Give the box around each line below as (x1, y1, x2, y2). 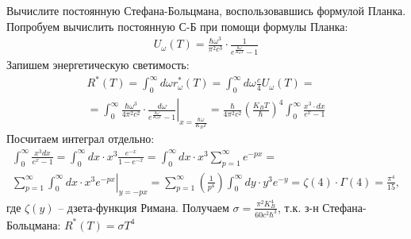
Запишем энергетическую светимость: (6, 56, 190, 73)
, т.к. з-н (278, 199, 319, 215)
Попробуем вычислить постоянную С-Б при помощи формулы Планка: (6, 17, 348, 34)
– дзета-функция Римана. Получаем (58, 199, 229, 215)
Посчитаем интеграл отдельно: (6, 130, 155, 147)
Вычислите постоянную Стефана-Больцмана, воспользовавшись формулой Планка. (6, 2, 406, 18)
